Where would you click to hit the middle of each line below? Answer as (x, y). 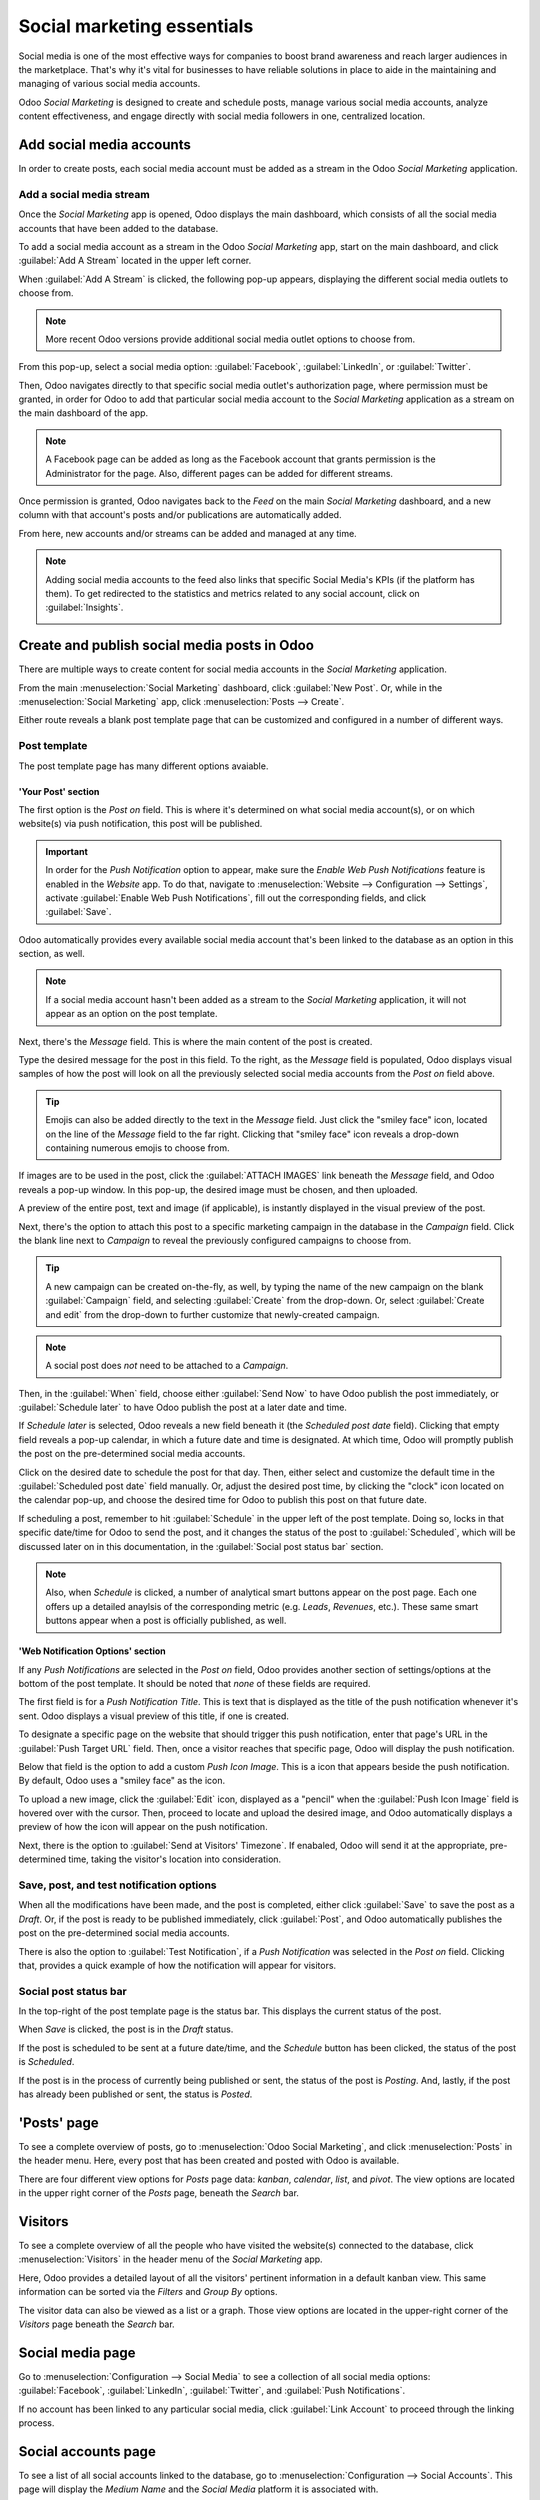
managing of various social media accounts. (109, 84)
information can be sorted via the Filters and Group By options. (148, 2292)
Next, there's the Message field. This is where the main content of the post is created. (195, 1041)
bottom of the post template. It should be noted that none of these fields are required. (194, 1683)
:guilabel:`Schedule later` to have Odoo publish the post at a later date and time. (182, 1407)
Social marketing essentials (136, 26)
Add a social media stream (84, 194)
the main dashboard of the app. (83, 413)
